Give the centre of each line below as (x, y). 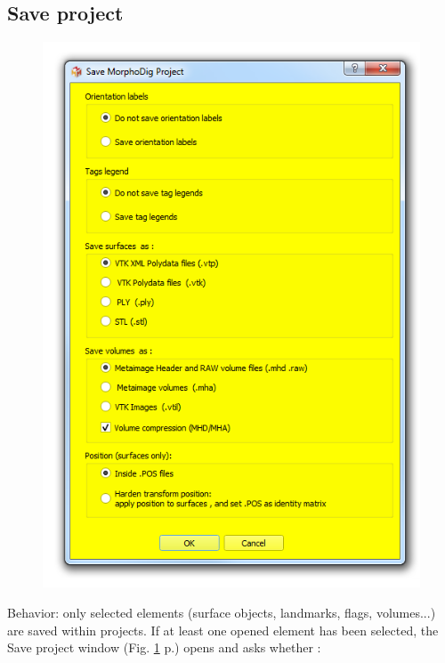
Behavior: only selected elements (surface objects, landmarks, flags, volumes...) (222, 613)
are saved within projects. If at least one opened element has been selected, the (223, 630)
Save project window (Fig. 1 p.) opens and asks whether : (164, 647)
